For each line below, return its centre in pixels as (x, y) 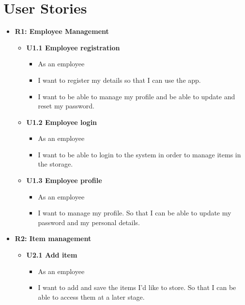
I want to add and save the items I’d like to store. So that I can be (137, 287)
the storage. (55, 164)
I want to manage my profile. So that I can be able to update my (135, 213)
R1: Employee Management (62, 31)
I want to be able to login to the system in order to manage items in (139, 154)
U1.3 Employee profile (64, 180)
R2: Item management (53, 238)
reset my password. (66, 106)
